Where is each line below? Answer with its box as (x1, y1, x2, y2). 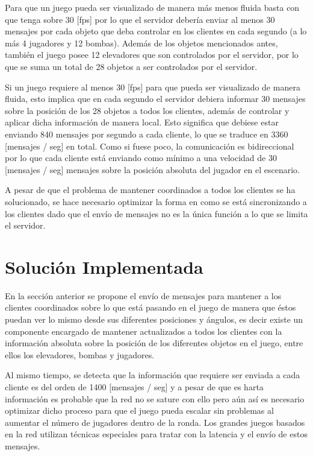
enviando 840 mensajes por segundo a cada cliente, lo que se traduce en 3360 (5, 127, 288, 140)
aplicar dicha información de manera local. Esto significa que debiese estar (5, 116, 279, 128)
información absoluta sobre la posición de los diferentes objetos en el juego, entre (5, 337, 303, 349)
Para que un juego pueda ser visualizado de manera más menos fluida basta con (5, 1, 300, 13)
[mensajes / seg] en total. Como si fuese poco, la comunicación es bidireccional (5, 139, 294, 152)
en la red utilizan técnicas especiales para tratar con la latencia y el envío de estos (5, 428, 308, 440)
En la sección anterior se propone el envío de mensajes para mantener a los (5, 289, 282, 302)
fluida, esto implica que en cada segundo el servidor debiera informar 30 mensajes (5, 92, 306, 105)
